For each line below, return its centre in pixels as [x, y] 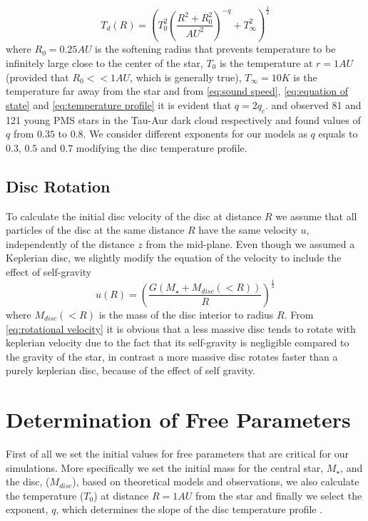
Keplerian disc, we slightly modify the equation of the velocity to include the [174, 258]
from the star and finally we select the [278, 495]
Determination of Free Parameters [178, 419]
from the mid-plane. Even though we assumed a [250, 243]
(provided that [37, 77]
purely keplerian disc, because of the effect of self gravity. [131, 370]
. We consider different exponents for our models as [195, 134]
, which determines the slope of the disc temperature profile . [189, 509]
